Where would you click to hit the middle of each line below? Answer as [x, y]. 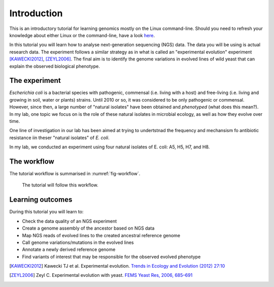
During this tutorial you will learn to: [46, 212]
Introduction [36, 13]
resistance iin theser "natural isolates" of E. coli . [60, 138]
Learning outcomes [41, 200]
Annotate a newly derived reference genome [69, 249]
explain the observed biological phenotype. [55, 66]
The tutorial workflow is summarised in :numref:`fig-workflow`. [75, 174]
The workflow [32, 161]
